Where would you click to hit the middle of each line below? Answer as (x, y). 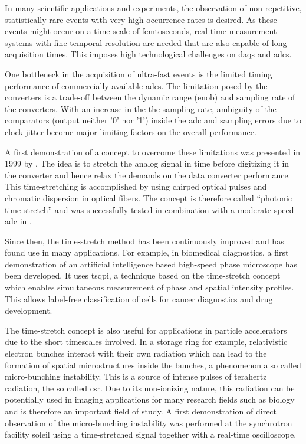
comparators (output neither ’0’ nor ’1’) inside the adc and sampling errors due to (153, 120)
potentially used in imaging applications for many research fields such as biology (150, 399)
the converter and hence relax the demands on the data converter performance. (148, 174)
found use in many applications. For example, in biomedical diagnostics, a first (147, 252)
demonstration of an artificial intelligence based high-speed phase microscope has (151, 264)
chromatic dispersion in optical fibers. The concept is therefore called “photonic (149, 197)
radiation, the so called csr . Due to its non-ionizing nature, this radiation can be (150, 388)
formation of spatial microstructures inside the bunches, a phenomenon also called (153, 365)
